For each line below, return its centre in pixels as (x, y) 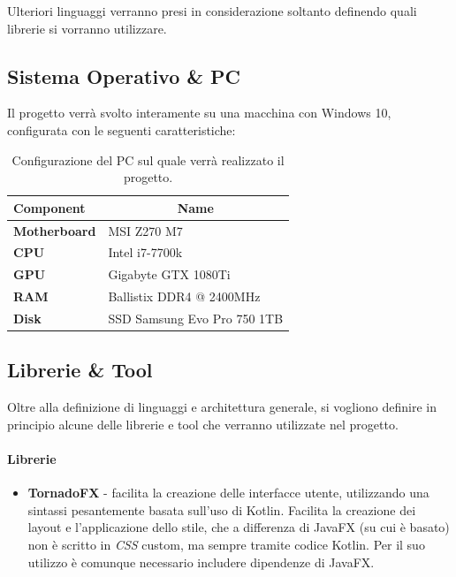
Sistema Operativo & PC (124, 76)
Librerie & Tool (80, 370)
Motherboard (55, 230)
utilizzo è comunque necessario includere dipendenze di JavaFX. (201, 562)
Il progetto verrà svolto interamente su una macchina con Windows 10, (199, 113)
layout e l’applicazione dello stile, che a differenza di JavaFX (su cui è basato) (239, 527)
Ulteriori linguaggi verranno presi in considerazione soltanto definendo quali (212, 11)
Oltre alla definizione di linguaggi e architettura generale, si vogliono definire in (222, 407)
